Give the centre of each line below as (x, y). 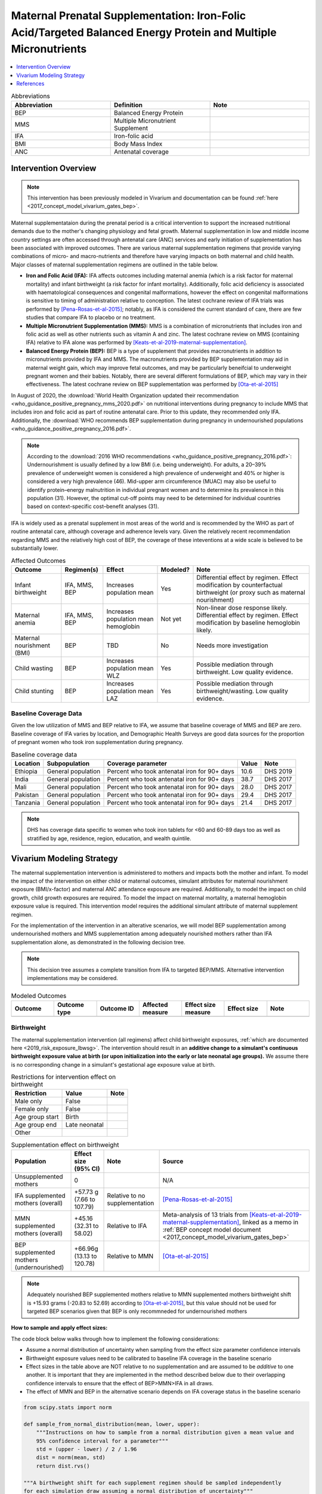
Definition (129, 105)
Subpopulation (68, 763)
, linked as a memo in (269, 1222)
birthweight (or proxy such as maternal (251, 592)
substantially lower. (35, 548)
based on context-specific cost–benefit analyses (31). (93, 506)
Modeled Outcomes (39, 996)
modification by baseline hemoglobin (248, 623)
